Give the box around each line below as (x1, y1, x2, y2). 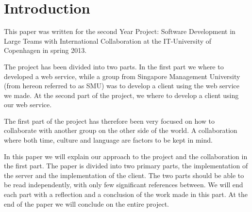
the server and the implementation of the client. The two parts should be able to (4, 170, 244, 180)
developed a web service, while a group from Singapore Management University (4, 71, 240, 81)
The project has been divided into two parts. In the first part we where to (4, 61, 224, 71)
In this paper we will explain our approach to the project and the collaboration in (4, 151, 248, 161)
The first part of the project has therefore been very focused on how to (4, 115, 215, 126)
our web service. (4, 99, 52, 110)
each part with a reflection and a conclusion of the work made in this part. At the (4, 189, 248, 199)
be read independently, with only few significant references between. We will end (4, 179, 243, 190)
